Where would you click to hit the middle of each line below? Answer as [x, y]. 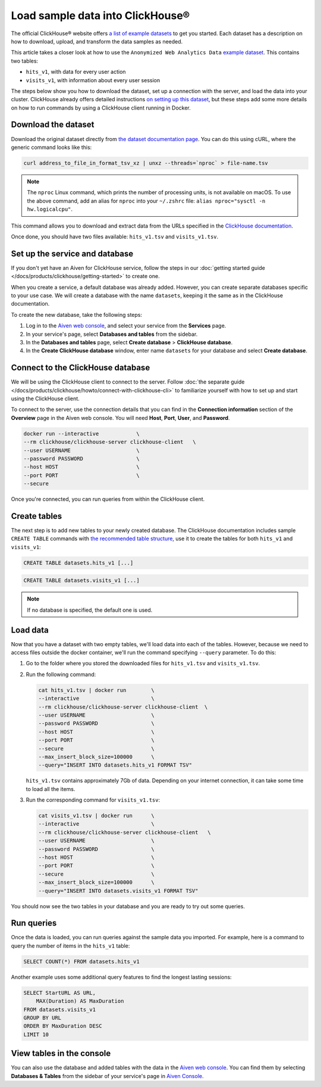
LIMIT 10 [36, 1034]
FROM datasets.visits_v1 [60, 1009]
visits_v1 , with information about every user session [93, 80]
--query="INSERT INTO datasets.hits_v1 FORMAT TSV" [115, 765]
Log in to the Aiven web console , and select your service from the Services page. [126, 326]
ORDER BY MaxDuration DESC [63, 1026]
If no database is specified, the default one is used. [90, 610]
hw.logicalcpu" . [50, 209]
